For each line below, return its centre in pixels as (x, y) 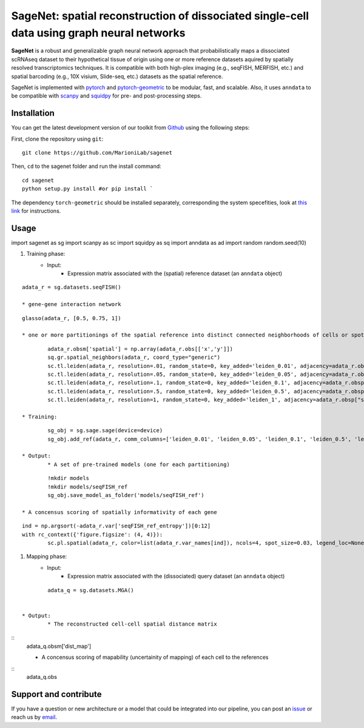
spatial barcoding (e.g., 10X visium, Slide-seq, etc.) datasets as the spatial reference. (117, 76)
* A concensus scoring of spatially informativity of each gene (120, 512)
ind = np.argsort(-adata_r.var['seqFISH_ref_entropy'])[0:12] (116, 526)
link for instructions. (36, 211)
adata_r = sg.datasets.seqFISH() (72, 287)
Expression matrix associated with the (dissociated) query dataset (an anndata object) (176, 576)
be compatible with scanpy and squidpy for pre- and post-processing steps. (106, 96)
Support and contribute (56, 694)
